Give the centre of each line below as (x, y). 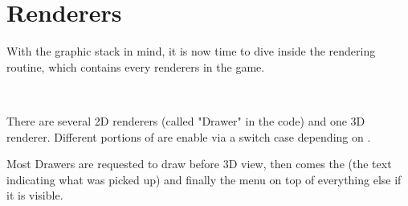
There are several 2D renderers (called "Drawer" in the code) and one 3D (186, 120)
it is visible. (35, 195)
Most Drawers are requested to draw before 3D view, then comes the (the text (199, 164)
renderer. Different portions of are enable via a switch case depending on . (189, 136)
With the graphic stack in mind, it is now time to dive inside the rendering (191, 51)
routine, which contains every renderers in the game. (136, 66)
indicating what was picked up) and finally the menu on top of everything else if (204, 179)
